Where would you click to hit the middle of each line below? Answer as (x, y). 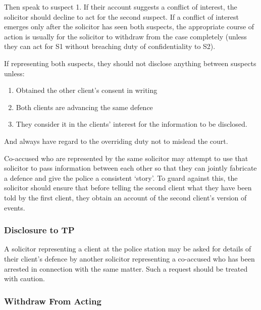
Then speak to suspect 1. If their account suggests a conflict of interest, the (121, 7)
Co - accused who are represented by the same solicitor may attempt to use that (126, 158)
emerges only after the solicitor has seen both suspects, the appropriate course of (129, 27)
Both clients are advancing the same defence (84, 107)
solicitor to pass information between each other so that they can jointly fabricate (130, 168)
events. (15, 207)
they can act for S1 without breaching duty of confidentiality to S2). (110, 46)
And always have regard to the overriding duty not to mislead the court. (116, 141)
